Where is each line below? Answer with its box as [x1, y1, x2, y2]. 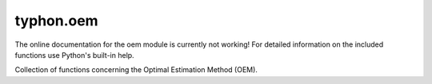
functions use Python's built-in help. [14, 50, 135, 59]
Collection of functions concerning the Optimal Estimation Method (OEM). [14, 65, 258, 74]
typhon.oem [14, 12, 99, 29]
